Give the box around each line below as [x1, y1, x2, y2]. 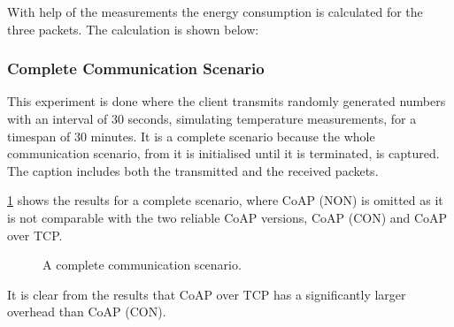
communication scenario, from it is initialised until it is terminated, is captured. [7, 144, 440, 163]
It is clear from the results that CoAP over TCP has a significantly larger [7, 285, 406, 303]
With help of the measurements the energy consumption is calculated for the [7, 3, 423, 20]
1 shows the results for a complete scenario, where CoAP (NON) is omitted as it [7, 191, 443, 209]
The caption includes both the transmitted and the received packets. [7, 161, 379, 179]
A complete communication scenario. [42, 255, 242, 274]
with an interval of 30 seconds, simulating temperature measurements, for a [7, 110, 417, 127]
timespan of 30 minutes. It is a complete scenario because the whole [7, 126, 375, 145]
